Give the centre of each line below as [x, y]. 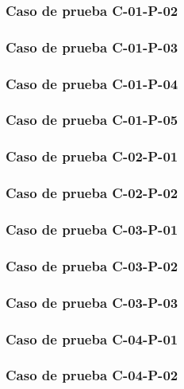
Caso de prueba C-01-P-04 [92, 83]
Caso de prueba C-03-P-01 [92, 229]
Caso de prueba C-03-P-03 [92, 302]
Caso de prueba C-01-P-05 [92, 120]
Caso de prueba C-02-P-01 [92, 156]
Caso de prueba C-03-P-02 [92, 265]
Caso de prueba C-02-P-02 [92, 193]
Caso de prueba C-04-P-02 [92, 375]
